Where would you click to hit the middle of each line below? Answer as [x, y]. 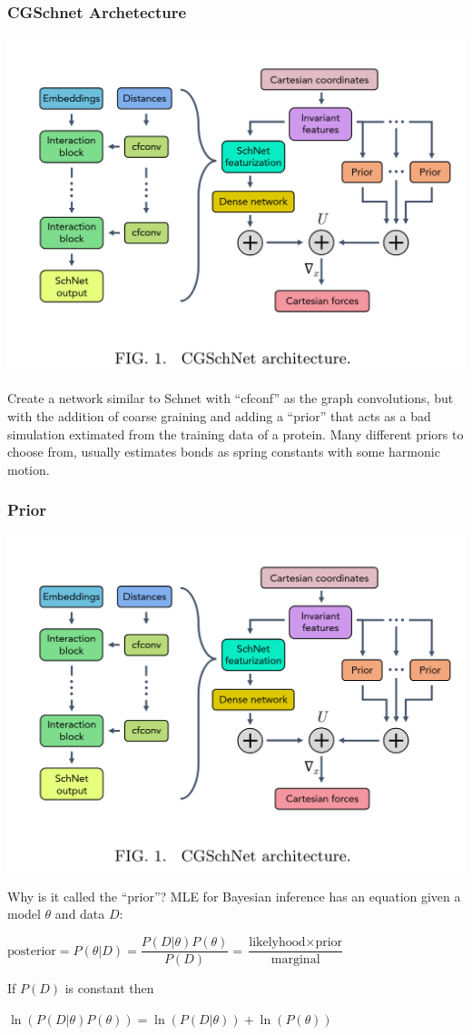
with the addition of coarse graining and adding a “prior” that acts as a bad [219, 416]
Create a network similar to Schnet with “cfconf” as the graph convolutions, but [231, 398]
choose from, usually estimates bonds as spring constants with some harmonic [224, 452]
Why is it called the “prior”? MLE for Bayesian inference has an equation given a [234, 896]
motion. [29, 469]
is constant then [109, 988]
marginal [295, 960]
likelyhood [277, 943]
